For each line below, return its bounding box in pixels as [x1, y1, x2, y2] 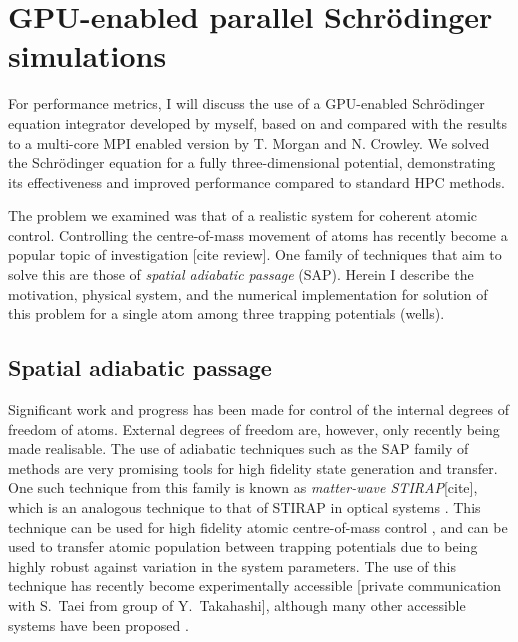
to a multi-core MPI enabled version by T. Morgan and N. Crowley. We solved [8, 132, 490, 153]
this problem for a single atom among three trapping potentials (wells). [8, 303, 445, 324]
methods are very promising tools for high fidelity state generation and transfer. [8, 457, 498, 478]
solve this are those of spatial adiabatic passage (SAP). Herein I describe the [8, 264, 474, 285]
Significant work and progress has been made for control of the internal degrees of [8, 399, 510, 420]
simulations [8, 35, 167, 76]
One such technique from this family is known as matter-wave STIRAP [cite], [8, 477, 478, 498]
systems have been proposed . [8, 614, 189, 635]
